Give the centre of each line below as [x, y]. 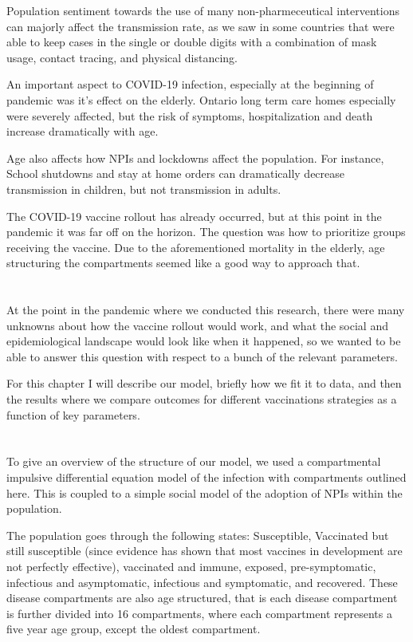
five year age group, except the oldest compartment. [134, 629]
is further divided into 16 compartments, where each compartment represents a [199, 613]
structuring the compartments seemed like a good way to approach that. [183, 263]
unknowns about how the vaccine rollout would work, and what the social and [197, 325]
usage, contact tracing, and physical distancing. [122, 57]
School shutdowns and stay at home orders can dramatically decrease [176, 173]
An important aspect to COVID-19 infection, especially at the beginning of [190, 84]
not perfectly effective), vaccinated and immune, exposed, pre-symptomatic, [191, 566]
